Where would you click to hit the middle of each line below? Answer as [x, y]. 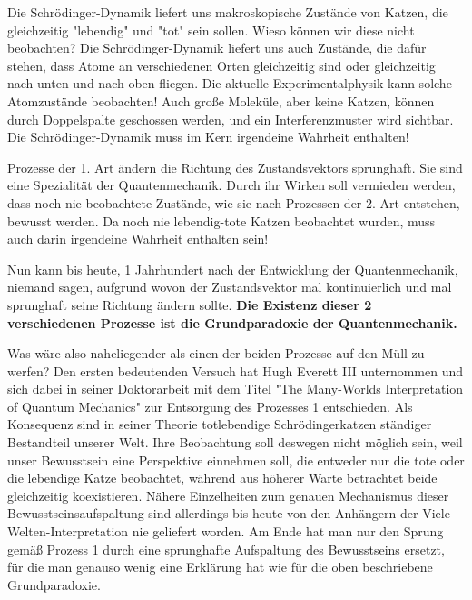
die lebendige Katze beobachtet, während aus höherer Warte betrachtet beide [222, 478]
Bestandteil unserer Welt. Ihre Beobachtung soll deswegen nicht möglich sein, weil [235, 442]
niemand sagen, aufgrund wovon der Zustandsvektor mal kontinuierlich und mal [230, 287]
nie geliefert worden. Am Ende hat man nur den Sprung [288, 531]
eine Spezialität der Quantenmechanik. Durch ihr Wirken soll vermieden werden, [231, 185]
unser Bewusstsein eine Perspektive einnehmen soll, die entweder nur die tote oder [236, 460]
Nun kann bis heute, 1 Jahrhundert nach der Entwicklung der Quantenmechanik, [233, 269]
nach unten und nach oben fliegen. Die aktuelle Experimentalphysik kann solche [230, 83]
